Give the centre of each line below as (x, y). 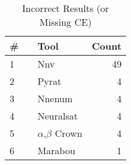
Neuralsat (57, 116)
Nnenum (55, 98)
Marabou (56, 150)
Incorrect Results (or (66, 8)
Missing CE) (66, 22)
